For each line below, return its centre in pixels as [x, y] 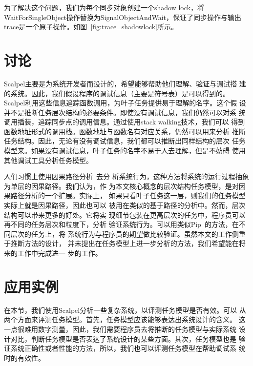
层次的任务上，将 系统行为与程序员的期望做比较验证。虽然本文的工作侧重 [128, 234]
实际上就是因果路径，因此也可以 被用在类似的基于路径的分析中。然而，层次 [125, 205]
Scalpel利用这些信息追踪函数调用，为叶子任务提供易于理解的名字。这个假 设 [125, 103]
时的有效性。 [24, 357]
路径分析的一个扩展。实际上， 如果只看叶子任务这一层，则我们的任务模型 [128, 195]
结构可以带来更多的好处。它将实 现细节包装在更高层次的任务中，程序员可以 [125, 214]
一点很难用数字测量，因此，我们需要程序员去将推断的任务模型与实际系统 [120, 329]
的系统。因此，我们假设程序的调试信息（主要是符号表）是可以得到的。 [117, 93]
